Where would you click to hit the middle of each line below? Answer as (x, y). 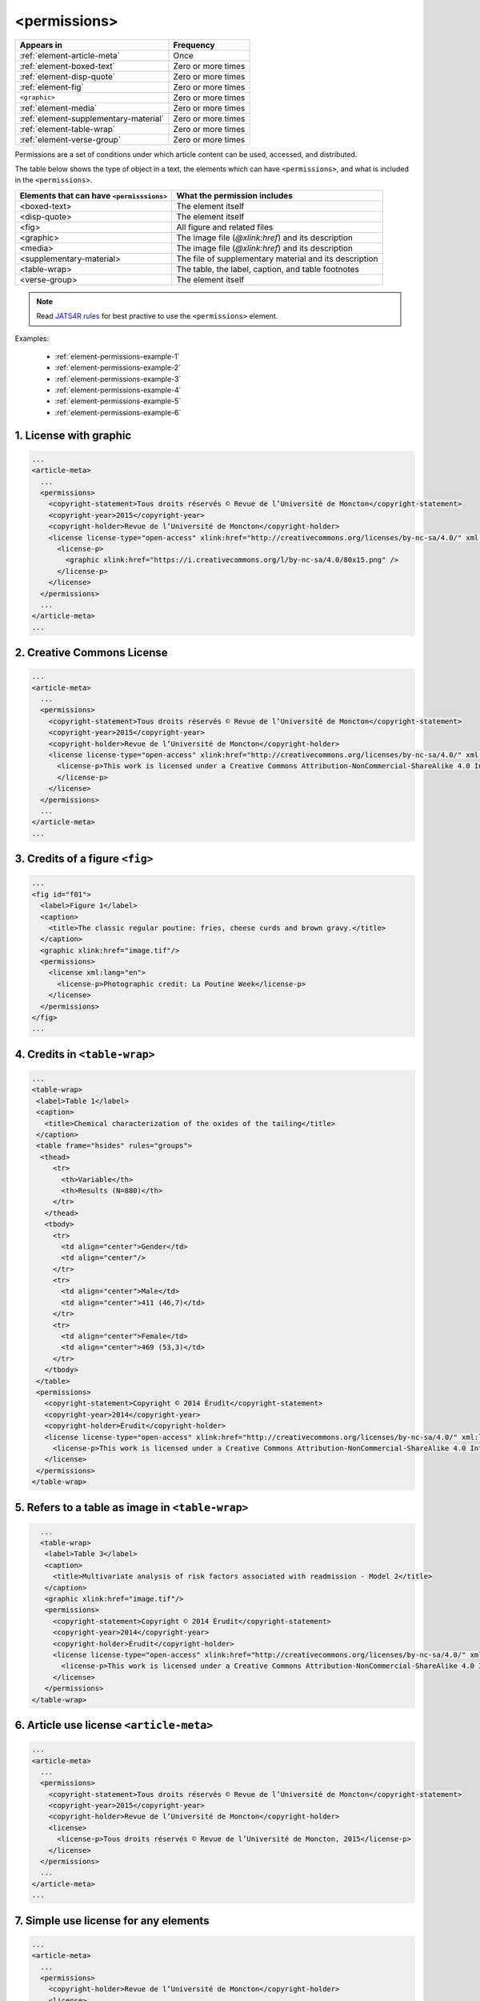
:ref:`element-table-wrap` (68, 129)
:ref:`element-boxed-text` (68, 66)
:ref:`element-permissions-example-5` (118, 401)
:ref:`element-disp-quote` (68, 76)
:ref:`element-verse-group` (70, 139)
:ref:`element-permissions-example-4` (118, 390)
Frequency (194, 45)
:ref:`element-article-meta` (70, 55)
